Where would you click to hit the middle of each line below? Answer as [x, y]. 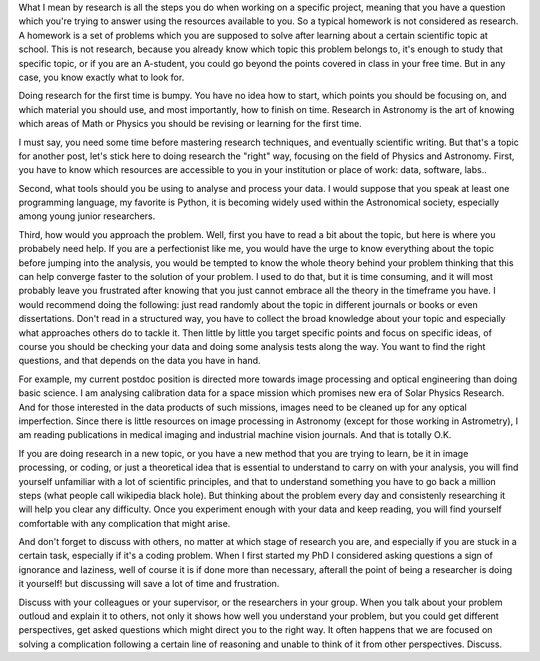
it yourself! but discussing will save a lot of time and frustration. [149, 584]
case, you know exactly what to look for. [101, 77]
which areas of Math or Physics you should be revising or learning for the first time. [190, 124]
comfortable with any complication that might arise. [124, 523]
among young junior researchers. [87, 216]
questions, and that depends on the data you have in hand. [139, 361]
